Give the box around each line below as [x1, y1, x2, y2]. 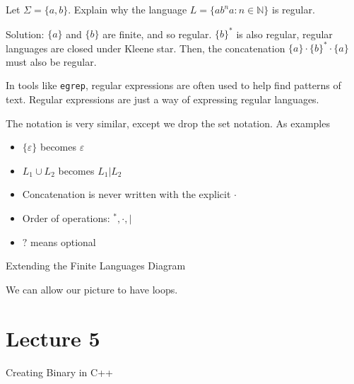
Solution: [6, 26, 45, 41]
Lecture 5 [6, 323, 100, 352]
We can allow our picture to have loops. [6, 281, 178, 296]
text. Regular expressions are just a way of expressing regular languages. [6, 92, 319, 107]
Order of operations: [22, 211, 110, 225]
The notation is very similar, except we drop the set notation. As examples [6, 115, 330, 130]
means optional [30, 234, 96, 249]
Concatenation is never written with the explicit [22, 187, 231, 202]
